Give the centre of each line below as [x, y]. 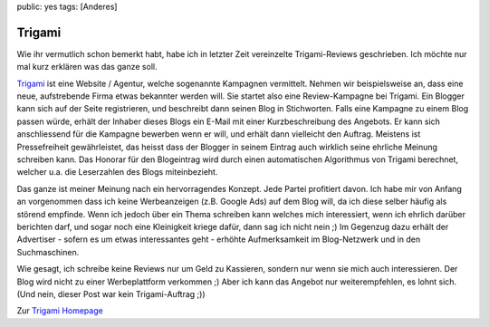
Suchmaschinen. [48, 252]
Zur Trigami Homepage [60, 311]
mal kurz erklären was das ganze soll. [87, 67]
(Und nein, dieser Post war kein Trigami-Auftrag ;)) [111, 293]
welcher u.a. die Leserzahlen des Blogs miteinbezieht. [117, 172]
